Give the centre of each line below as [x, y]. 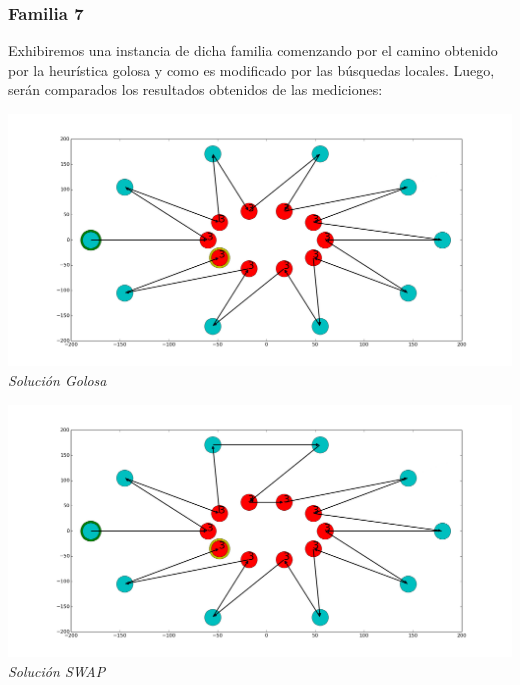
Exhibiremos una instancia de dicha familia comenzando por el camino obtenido [253, 50]
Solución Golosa [57, 380]
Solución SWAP [57, 670]
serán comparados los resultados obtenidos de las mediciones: [195, 89]
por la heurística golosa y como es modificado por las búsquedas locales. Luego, [251, 69]
